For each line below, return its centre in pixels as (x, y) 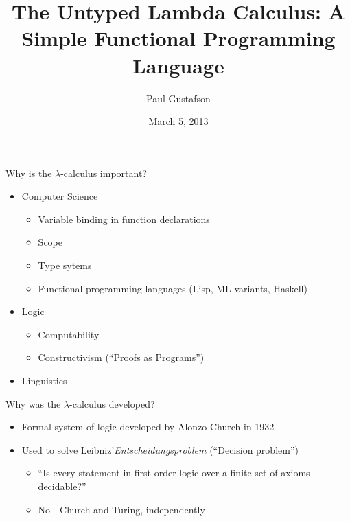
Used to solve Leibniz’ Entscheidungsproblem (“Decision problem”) (160, 449)
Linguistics (44, 381)
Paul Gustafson (178, 98)
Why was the (33, 403)
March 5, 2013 (178, 121)
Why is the (29, 173)
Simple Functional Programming (178, 38)
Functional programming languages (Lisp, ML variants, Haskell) (173, 288)
